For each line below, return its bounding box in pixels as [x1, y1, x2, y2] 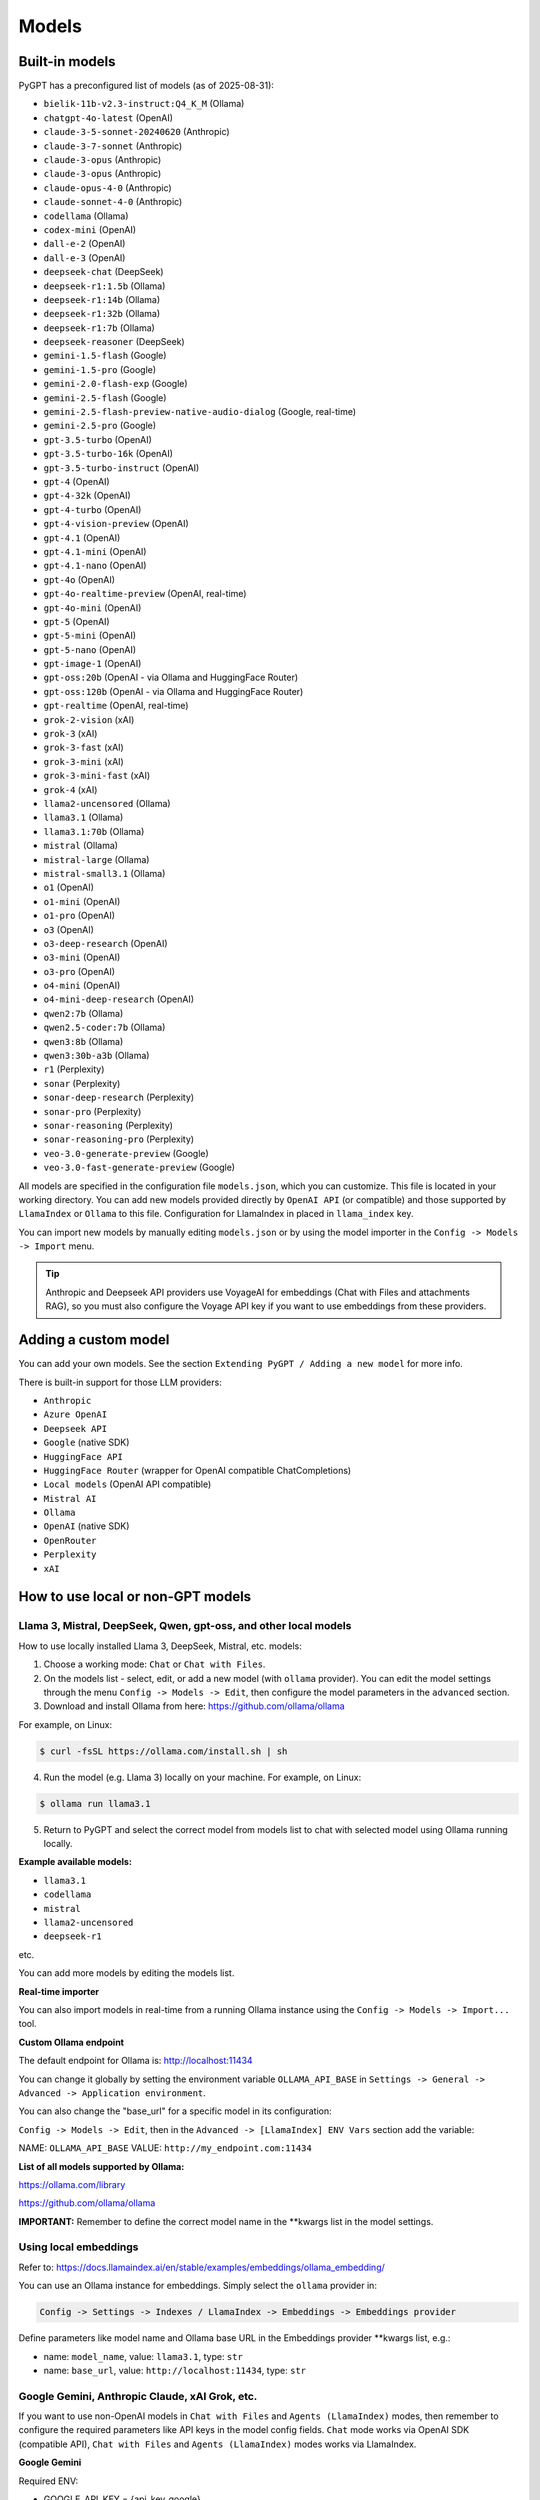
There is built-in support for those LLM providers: [18, 1376, 222, 1388]
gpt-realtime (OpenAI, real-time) [43, 700, 189, 712]
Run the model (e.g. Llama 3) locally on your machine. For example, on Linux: [43, 1771, 362, 1783]
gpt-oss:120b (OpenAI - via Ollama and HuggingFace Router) [43, 685, 304, 697]
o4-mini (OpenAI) [43, 980, 121, 992]
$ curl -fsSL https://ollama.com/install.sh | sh [39, 1745, 288, 1757]
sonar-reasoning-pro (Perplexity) [43, 1133, 195, 1145]
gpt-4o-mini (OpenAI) [43, 601, 142, 614]
